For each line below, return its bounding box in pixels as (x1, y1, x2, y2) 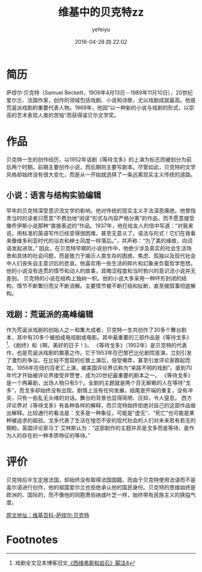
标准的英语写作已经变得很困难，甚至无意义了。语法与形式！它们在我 (22, 230, 191, 237)
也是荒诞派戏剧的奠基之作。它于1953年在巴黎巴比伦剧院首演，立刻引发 (16, 349, 192, 356)
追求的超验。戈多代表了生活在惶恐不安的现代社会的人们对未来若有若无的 (16, 416, 196, 424)
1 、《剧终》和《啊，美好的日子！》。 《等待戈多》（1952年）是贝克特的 (6, 340, 177, 349)
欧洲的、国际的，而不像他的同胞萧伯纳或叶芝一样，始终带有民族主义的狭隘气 (6, 491, 196, 498)
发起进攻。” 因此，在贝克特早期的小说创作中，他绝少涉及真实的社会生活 (11, 245, 187, 252)
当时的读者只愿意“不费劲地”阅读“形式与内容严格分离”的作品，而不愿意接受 (11, 215, 195, 222)
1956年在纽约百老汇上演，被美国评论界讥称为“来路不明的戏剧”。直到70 (16, 364, 192, 371)
